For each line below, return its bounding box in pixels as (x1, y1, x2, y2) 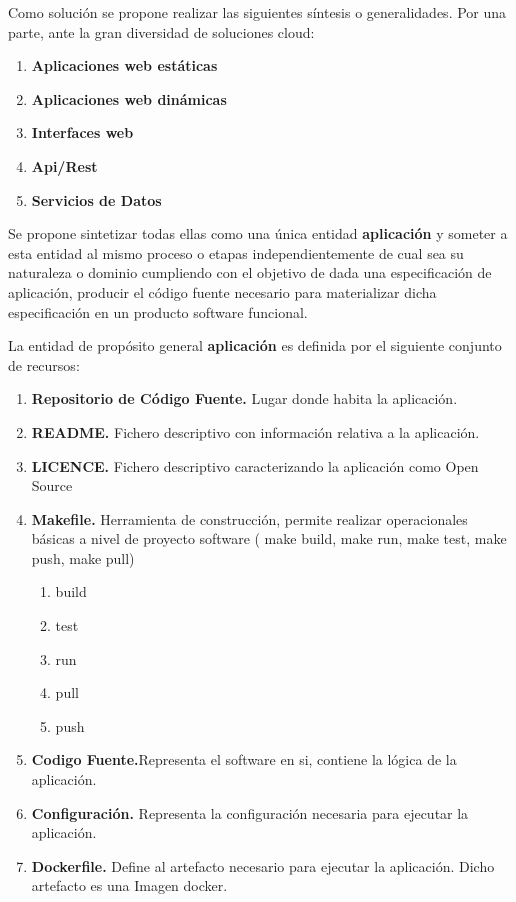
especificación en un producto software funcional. (8, 301, 308, 322)
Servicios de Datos (31, 189, 162, 210)
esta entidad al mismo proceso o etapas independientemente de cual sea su (8, 242, 464, 263)
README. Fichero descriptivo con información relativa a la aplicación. (31, 421, 480, 442)
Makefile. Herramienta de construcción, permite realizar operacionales (31, 508, 468, 529)
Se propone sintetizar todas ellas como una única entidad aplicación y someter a (8, 223, 508, 244)
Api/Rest (31, 155, 98, 176)
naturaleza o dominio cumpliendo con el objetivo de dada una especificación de (8, 262, 492, 283)
